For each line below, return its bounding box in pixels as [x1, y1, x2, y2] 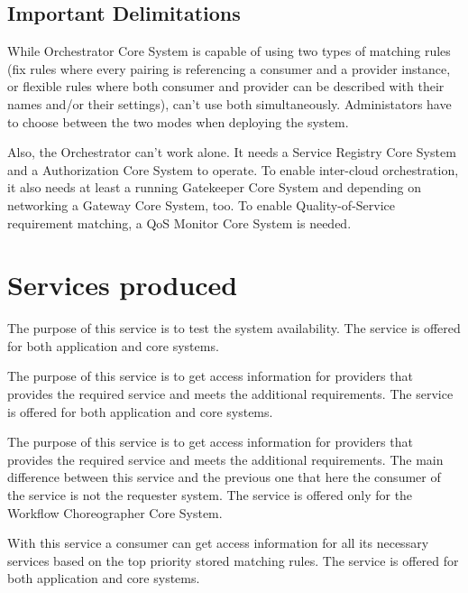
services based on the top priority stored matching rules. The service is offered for [7, 551, 459, 570]
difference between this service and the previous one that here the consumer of [7, 468, 441, 486]
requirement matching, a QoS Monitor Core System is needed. [7, 213, 352, 232]
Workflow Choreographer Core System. [7, 503, 223, 522]
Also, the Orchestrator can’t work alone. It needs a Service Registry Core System [7, 143, 456, 162]
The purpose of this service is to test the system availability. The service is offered [7, 319, 461, 338]
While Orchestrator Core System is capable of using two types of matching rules [7, 42, 451, 60]
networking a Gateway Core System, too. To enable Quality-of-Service [7, 195, 395, 214]
